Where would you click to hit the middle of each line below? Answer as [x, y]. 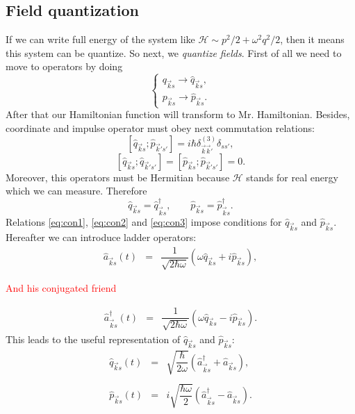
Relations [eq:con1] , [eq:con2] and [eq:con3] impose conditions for [144, 221]
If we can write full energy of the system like [100, 39]
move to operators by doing [64, 66]
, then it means [312, 39]
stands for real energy [292, 177]
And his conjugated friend [61, 288]
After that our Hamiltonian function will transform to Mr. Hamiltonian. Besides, [178, 114]
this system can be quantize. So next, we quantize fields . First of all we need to [174, 52]
